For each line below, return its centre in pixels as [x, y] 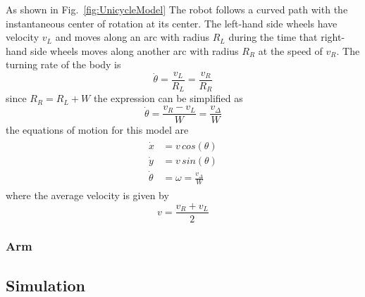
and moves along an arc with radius [132, 37]
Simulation [46, 285]
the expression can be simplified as [168, 98]
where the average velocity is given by [87, 195]
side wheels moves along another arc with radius [135, 50]
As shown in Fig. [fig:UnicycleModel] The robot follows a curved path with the [177, 9]
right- [333, 37]
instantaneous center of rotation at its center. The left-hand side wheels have [172, 23]
